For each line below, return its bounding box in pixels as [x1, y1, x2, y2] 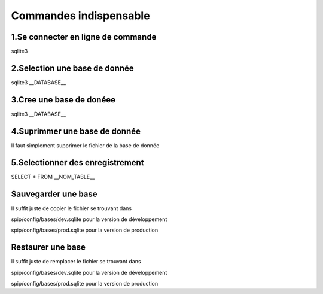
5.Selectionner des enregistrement [11, 157, 144, 168]
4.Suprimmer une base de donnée [11, 126, 141, 136]
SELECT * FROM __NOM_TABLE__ [11, 173, 95, 180]
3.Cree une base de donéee [11, 95, 116, 105]
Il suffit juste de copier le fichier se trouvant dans [11, 204, 132, 212]
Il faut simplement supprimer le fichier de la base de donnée [11, 141, 160, 149]
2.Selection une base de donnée [11, 63, 134, 73]
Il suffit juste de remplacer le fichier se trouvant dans [11, 258, 141, 265]
